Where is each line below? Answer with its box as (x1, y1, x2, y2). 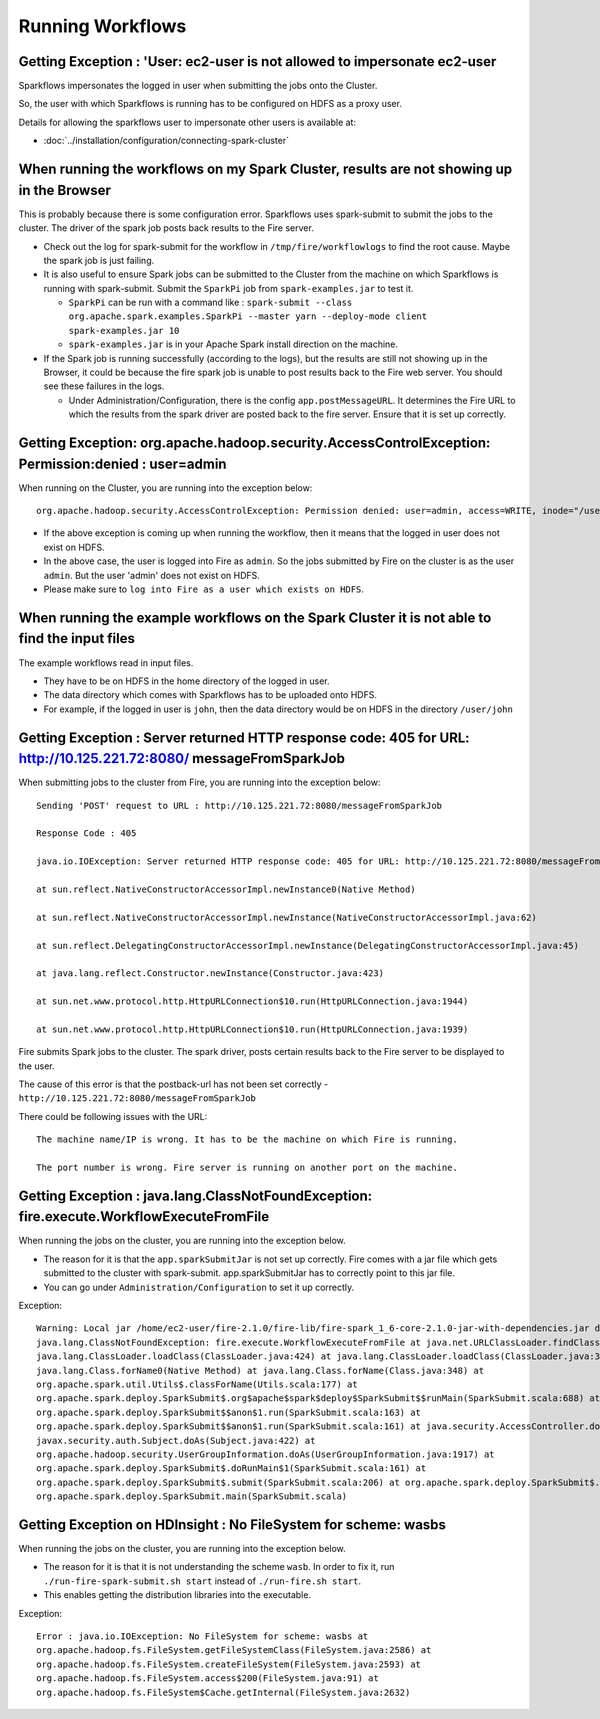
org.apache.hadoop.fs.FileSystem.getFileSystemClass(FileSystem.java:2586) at (36, 1645, 432, 1656)
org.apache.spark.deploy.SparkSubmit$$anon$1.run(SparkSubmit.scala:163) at (36, 1406, 422, 1418)
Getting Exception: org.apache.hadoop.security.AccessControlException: (18, 435, 491, 452)
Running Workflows (18, 15, 187, 37)
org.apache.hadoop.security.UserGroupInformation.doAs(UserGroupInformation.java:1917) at (36, 1448, 495, 1460)
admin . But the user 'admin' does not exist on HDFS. (43, 569, 260, 581)
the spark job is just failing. (43, 254, 155, 266)
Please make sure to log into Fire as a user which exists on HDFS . (43, 583, 365, 595)
